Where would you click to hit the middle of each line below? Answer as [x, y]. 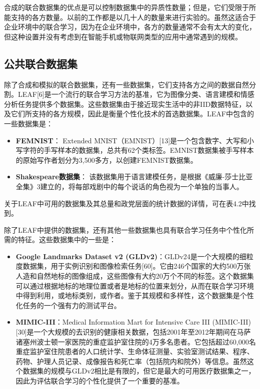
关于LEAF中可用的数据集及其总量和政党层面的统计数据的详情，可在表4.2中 [126, 203]
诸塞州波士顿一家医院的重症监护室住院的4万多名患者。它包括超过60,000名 [136, 341]
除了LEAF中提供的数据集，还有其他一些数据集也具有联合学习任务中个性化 [125, 229]
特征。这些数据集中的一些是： [67, 239]
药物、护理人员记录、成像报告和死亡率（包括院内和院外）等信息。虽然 [131, 361]
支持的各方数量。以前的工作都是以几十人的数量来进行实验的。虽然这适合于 [133, 17]
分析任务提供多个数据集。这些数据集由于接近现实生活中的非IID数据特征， [125, 104]
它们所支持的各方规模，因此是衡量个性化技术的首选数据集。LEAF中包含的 [132, 114]
